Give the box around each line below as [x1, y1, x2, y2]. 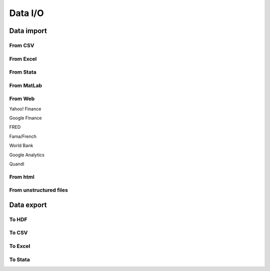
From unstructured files [9, 187, 68, 194]
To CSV [9, 229, 28, 236]
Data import [9, 27, 47, 35]
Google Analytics [9, 152, 44, 158]
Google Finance [9, 115, 42, 121]
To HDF [9, 216, 27, 223]
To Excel [9, 242, 30, 249]
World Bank [9, 143, 33, 149]
